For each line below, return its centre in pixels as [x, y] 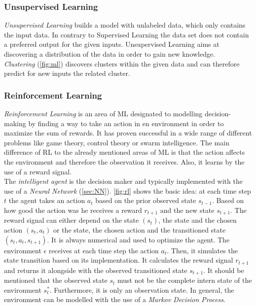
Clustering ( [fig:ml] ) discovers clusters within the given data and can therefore [122, 63]
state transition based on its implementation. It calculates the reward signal [119, 260]
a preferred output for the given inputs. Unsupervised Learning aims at [112, 44]
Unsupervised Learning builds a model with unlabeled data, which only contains [125, 25]
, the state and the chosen [198, 220]
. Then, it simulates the [202, 250]
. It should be [224, 270]
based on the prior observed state [146, 200]
